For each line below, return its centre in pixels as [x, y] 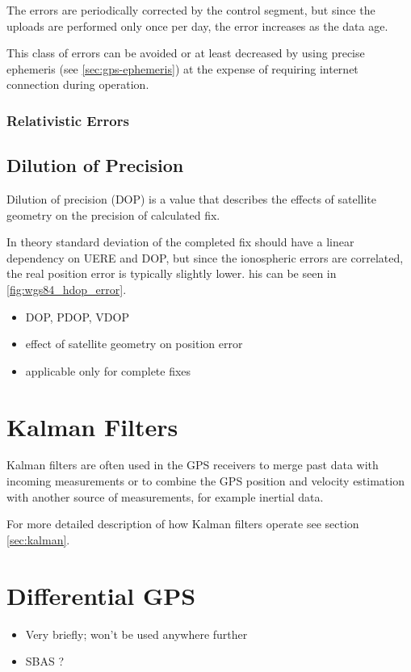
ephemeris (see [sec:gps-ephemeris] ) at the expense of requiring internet [182, 68]
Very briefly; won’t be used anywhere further [136, 634]
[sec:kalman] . [38, 539]
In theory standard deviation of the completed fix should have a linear [180, 242]
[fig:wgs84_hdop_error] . [67, 289]
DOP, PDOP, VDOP [77, 316]
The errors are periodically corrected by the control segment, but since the [191, 10]
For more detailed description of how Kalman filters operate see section [183, 524]
